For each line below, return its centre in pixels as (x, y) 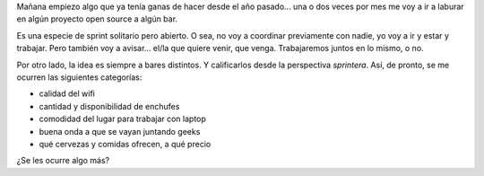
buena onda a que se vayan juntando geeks (120, 131)
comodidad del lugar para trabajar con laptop (122, 119)
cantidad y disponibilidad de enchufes (109, 106)
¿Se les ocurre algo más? (63, 161)
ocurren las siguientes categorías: (79, 77)
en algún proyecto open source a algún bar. (97, 19)
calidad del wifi (67, 93)
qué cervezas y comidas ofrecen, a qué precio (125, 144)
